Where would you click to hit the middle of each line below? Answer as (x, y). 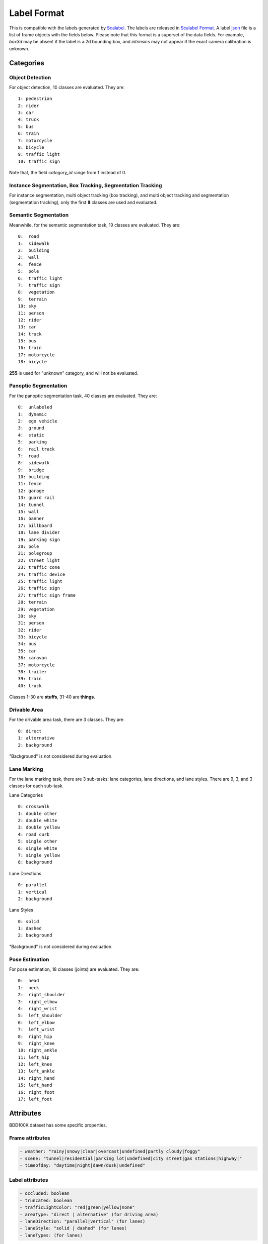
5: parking (33, 442)
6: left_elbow (36, 1022)
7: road (29, 456)
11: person (31, 313)
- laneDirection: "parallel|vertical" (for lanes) (83, 1221)
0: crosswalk (34, 807)
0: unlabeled (35, 407)
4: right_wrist (38, 1008)
